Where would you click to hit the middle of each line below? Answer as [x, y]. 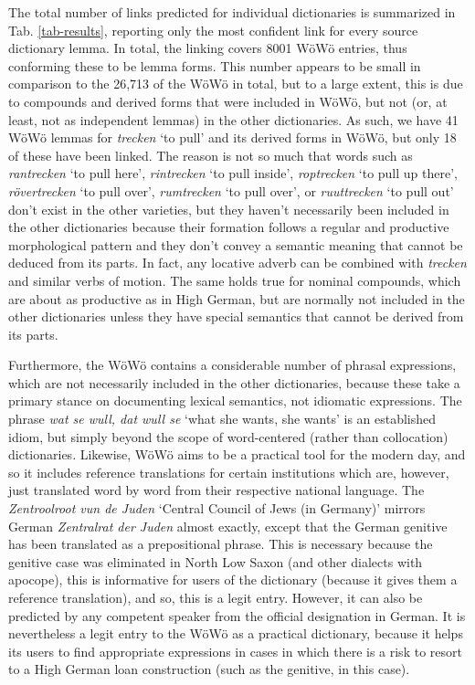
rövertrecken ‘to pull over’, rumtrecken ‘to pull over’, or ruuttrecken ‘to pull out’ [231, 190]
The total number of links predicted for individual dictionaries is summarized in [232, 12]
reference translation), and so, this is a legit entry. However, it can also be [216, 597]
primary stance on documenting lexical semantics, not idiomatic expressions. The [235, 400]
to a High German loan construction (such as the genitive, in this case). [209, 669]
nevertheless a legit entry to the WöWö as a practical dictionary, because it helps [236, 633]
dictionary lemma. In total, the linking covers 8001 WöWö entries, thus [208, 48]
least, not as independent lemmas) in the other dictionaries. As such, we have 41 [233, 119]
